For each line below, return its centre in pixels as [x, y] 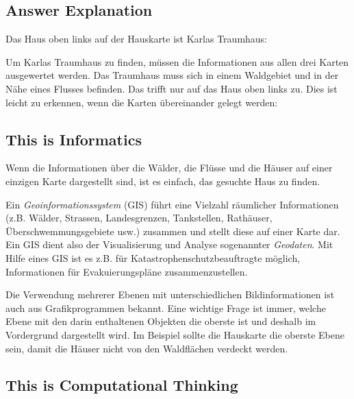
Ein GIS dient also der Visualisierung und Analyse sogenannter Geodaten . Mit [169, 244]
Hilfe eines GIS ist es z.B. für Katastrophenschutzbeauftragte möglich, [153, 257]
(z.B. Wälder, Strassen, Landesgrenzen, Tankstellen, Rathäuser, [139, 218]
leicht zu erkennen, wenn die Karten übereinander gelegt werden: [142, 102]
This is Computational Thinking [122, 385]
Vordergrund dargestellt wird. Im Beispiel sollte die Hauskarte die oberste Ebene [175, 334]
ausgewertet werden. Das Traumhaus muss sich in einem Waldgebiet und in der [172, 75]
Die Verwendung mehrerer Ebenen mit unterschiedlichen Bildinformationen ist [170, 294]
